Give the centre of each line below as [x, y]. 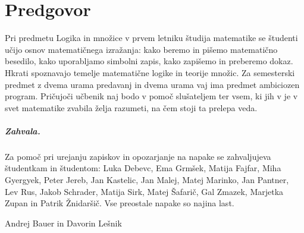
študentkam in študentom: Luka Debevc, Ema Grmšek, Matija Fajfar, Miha [143, 168]
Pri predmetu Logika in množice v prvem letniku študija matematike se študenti [151, 38]
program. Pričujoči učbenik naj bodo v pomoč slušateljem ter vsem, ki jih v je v [151, 96]
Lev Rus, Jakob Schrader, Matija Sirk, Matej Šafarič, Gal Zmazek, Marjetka [144, 191]
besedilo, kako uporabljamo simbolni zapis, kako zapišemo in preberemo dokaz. [149, 61]
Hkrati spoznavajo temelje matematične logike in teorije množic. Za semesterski [150, 72]
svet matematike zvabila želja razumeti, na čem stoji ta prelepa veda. [131, 107]
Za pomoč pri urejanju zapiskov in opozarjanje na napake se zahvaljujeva [138, 156]
